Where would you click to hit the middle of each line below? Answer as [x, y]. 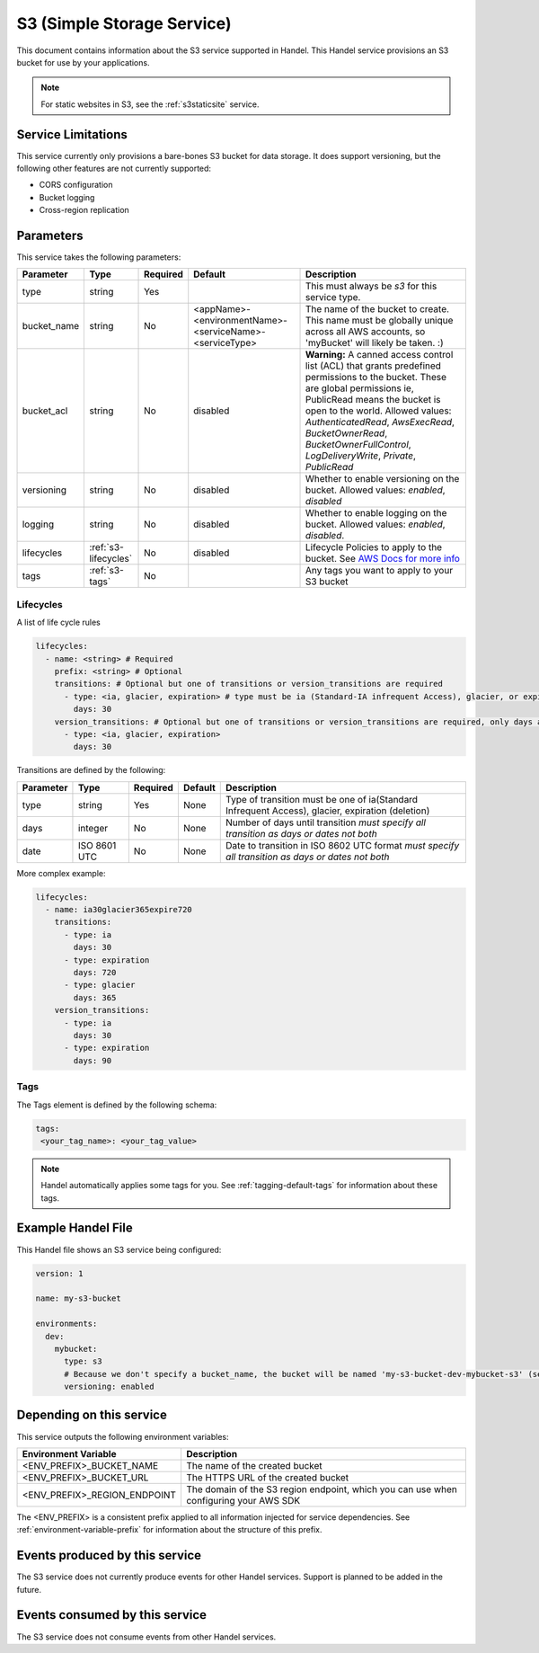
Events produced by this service [109, 1555]
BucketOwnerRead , [346, 433]
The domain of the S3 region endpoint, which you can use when [321, 1489]
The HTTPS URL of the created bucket [267, 1477]
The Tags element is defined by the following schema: [117, 1105]
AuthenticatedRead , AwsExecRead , [380, 422]
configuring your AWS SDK [243, 1500]
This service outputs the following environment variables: [123, 1436]
